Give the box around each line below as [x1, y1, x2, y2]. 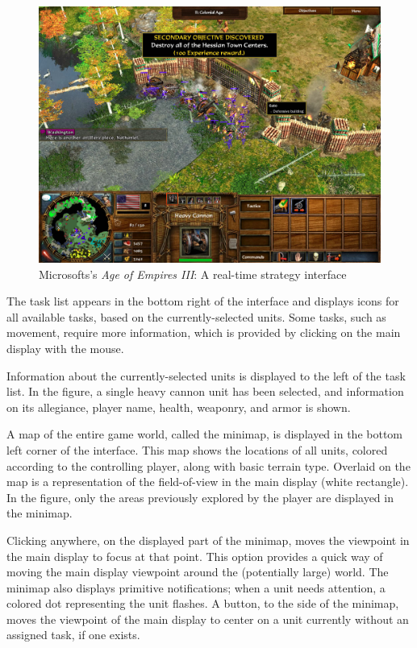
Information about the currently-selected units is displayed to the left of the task [6, 367, 406, 384]
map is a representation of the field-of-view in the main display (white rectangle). [6, 473, 409, 490]
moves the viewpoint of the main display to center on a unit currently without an [6, 610, 409, 627]
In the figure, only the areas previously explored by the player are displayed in [6, 488, 394, 505]
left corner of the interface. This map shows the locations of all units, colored [6, 441, 388, 458]
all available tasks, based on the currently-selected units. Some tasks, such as [6, 308, 386, 325]
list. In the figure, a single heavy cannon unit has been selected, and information [6, 383, 404, 400]
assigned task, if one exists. [6, 626, 140, 643]
